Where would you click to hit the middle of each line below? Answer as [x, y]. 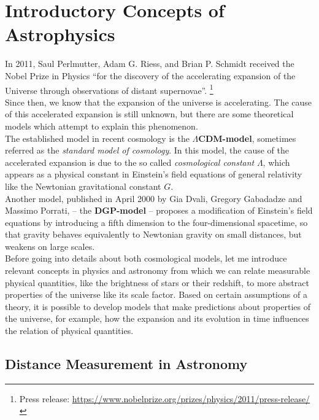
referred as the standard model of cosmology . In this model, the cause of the [147, 150]
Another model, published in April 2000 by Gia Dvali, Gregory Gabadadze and [154, 198]
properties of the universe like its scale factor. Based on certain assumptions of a [156, 294]
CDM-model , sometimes [247, 138]
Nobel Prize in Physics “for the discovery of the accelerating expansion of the [150, 75]
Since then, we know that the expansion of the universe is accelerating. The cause [159, 102]
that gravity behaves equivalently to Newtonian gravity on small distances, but [153, 234]
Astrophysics [60, 34]
